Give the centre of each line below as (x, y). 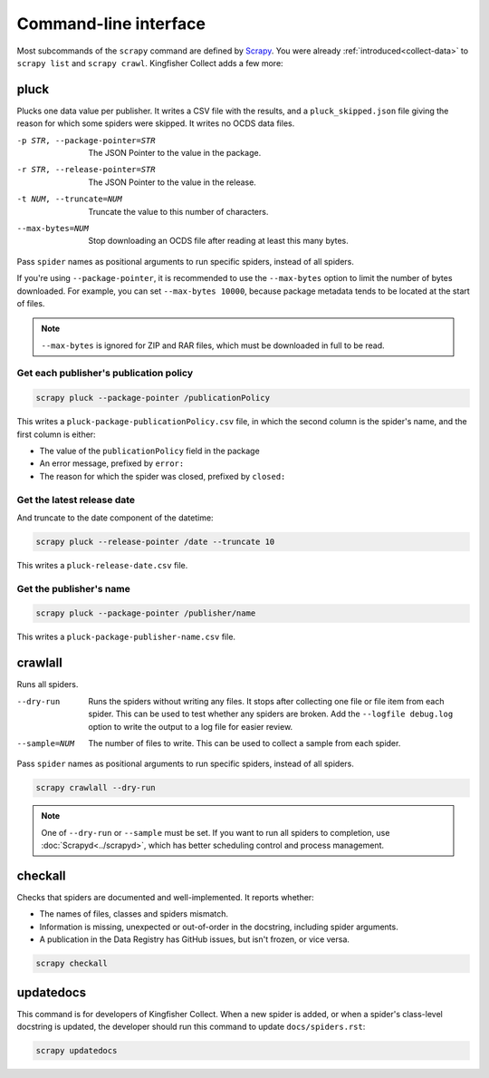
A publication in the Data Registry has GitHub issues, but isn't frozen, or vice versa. (195, 939)
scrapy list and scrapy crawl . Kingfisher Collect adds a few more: (150, 63)
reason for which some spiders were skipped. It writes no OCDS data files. (156, 123)
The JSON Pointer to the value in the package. (175, 153)
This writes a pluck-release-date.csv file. (102, 565)
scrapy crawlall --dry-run (96, 788)
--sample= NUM (46, 743)
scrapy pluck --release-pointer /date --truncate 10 (155, 541)
